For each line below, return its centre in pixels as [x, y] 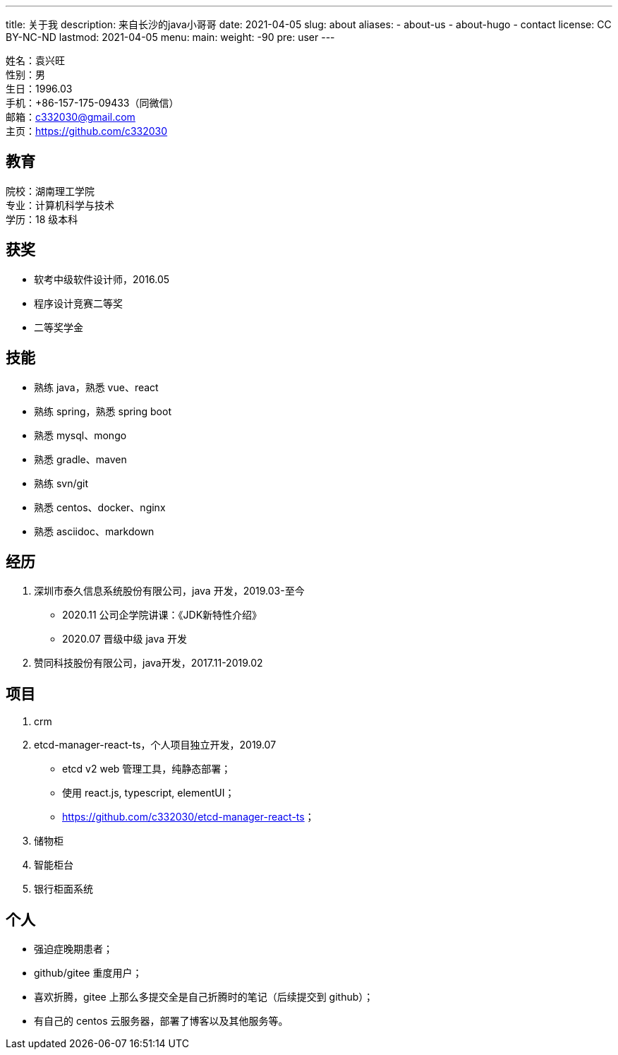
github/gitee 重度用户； [88, 973]
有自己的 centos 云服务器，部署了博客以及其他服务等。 [161, 1021]
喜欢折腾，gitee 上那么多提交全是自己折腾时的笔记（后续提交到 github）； [204, 997]
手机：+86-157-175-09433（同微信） [92, 103]
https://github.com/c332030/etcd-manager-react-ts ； [188, 817]
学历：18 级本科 [42, 219]
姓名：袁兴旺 [35, 60]
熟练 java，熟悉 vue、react [96, 387]
